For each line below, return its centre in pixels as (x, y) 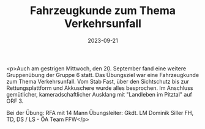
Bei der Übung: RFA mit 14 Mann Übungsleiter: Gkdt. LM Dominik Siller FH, (100, 112)
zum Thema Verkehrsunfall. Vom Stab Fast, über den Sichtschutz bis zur (98, 81)
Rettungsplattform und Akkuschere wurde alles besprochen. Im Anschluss (100, 88)
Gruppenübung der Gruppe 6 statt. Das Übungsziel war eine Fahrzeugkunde (103, 75)
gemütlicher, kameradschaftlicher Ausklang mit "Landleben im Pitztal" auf (99, 94)
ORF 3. (15, 101)
